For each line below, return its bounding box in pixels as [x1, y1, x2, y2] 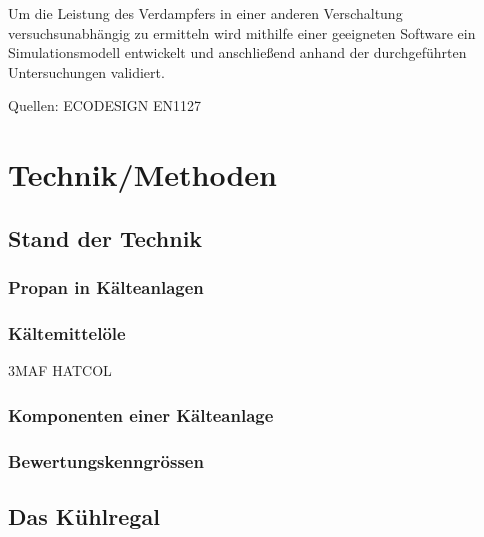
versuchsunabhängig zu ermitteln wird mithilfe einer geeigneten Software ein [8, 22, 476, 43]
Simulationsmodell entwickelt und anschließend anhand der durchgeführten [8, 42, 467, 63]
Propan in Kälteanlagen [8, 275, 204, 300]
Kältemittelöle [8, 320, 126, 345]
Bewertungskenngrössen [8, 448, 204, 473]
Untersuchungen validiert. [8, 61, 165, 82]
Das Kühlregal [8, 500, 160, 531]
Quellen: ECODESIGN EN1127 [8, 95, 202, 116]
